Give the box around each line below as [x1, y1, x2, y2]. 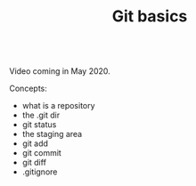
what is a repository [21, 101, 95, 111]
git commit [21, 148, 62, 158]
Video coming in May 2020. [9, 66, 111, 77]
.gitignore [21, 166, 58, 177]
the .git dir [21, 109, 61, 121]
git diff [21, 158, 47, 168]
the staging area [21, 129, 83, 140]
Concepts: [9, 83, 47, 94]
